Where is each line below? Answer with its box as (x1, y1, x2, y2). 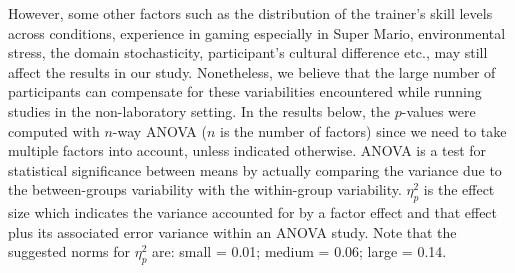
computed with (8, 120, 100, 141)
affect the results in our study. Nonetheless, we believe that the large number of (8, 61, 496, 82)
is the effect (423, 179, 495, 200)
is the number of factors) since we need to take (220, 120, 507, 141)
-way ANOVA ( (112, 120, 207, 141)
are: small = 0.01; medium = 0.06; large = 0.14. (152, 241, 447, 262)
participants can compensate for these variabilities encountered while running (8, 81, 482, 102)
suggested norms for (8, 241, 131, 262)
